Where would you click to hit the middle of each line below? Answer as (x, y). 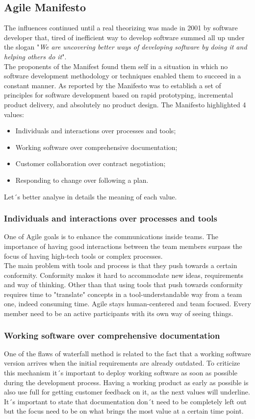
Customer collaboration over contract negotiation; (90, 163)
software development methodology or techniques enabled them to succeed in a (123, 76)
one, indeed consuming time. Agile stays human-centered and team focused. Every (127, 304)
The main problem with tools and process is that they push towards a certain (121, 265)
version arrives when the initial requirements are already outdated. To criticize (122, 363)
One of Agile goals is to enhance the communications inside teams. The (111, 236)
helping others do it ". (35, 56)
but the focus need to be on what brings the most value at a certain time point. (124, 411)
